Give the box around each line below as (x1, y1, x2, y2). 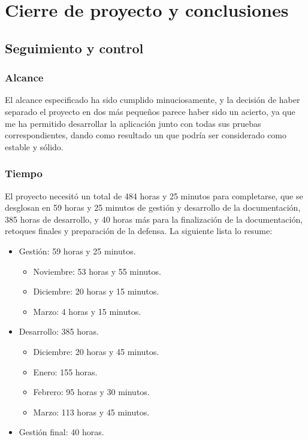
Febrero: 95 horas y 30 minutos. (33, 386, 150, 398)
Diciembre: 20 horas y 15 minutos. (33, 285, 159, 298)
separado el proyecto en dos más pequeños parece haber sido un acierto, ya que (5, 105, 295, 117)
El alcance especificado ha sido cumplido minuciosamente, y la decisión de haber (5, 93, 300, 106)
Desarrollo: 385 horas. (19, 325, 99, 338)
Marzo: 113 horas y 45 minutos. (33, 405, 150, 418)
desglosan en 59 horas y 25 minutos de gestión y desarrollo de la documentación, (5, 201, 301, 214)
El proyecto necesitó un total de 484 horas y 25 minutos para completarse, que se (5, 189, 303, 202)
